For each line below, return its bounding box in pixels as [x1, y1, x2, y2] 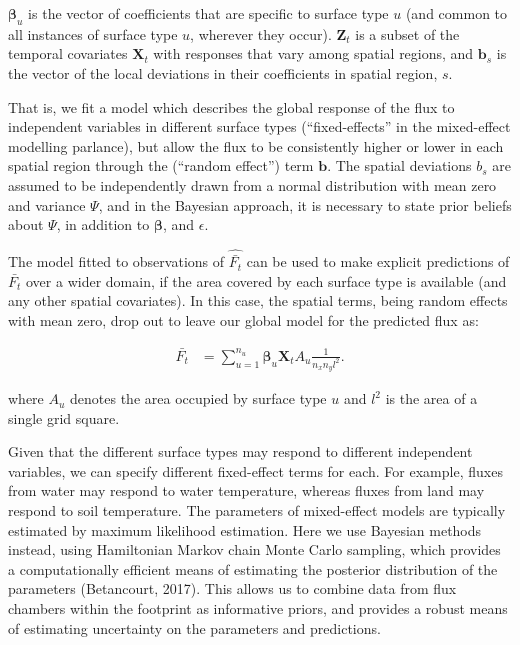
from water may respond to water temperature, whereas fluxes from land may [8, 480, 485, 501]
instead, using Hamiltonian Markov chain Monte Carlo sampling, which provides [8, 539, 501, 560]
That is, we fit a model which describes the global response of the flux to [8, 96, 455, 117]
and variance [8, 194, 86, 215]
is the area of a [385, 388, 478, 409]
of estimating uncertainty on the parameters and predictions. [8, 617, 381, 638]
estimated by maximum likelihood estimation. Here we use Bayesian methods [8, 519, 482, 540]
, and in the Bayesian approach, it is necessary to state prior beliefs [98, 194, 512, 215]
